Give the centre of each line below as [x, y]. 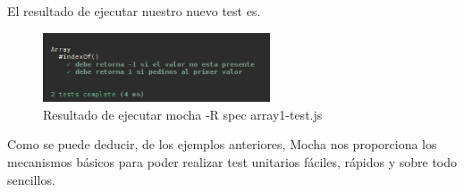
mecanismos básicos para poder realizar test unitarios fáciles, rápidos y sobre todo [232, 161]
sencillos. [31, 179]
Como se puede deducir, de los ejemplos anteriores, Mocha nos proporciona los [222, 144]
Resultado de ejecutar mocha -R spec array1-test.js [183, 114]
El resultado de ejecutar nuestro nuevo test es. [134, 11]
